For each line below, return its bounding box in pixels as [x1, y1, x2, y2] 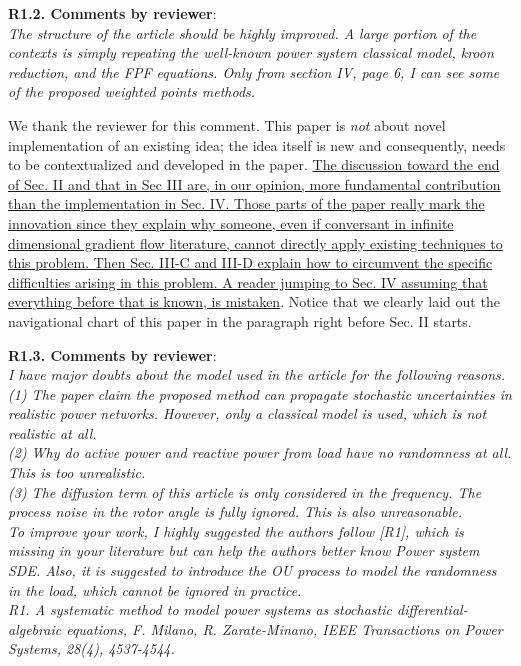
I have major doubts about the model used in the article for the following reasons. [8, 364, 506, 385]
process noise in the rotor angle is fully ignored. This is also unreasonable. [8, 501, 462, 522]
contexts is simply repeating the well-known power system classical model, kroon [8, 42, 494, 63]
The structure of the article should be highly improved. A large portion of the [8, 22, 477, 43]
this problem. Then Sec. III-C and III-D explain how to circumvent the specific [8, 252, 493, 273]
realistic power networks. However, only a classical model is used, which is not [8, 403, 487, 424]
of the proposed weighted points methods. [8, 81, 256, 102]
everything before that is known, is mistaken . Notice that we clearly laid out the [8, 291, 500, 312]
